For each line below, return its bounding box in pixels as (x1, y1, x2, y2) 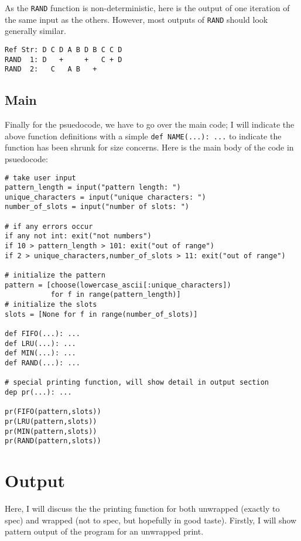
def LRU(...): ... (5, 339, 76, 348)
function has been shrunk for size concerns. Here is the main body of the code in (5, 141, 294, 153)
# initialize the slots (5, 300, 97, 309)
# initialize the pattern (5, 271, 105, 280)
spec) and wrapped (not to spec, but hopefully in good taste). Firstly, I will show (5, 513, 297, 526)
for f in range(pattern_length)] (50, 290, 181, 299)
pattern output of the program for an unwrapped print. (5, 525, 204, 537)
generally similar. (5, 25, 66, 37)
